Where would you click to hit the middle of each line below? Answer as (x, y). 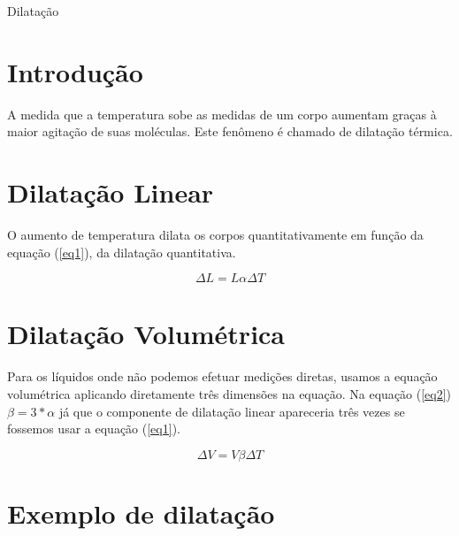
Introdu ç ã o (75, 71)
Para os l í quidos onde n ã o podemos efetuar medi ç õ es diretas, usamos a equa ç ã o (222, 376)
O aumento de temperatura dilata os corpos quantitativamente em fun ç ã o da (215, 235)
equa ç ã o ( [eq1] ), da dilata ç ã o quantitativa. (122, 252)
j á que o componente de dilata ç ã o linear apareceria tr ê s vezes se (232, 411)
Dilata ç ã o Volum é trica (146, 334)
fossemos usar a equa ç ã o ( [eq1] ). (94, 429)
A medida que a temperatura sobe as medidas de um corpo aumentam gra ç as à (222, 114)
